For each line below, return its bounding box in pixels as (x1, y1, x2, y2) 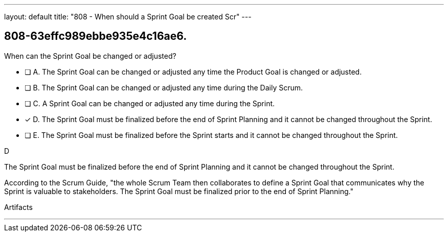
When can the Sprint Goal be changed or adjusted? (4, 51, 176, 60)
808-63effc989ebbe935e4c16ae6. (4, 30, 187, 43)
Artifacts (4, 202, 33, 211)
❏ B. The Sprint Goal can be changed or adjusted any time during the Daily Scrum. (25, 83, 303, 92)
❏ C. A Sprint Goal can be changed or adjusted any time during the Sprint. (25, 99, 275, 108)
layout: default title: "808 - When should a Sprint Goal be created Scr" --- (4, 12, 252, 21)
